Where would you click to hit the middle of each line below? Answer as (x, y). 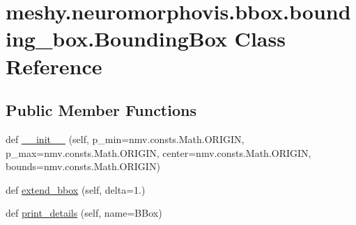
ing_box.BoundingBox (116, 39)
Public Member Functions (101, 110)
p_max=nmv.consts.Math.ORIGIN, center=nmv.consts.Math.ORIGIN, (158, 152)
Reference (54, 66)
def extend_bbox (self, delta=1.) (76, 189)
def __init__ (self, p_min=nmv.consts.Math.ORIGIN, (125, 139)
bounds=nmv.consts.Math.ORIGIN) (83, 166)
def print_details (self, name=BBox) (84, 213)
